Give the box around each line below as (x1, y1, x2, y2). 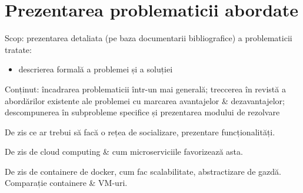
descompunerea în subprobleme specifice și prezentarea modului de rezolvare (5, 106, 280, 118)
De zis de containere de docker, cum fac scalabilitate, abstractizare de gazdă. (5, 165, 281, 177)
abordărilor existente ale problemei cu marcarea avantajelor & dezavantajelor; (5, 94, 285, 107)
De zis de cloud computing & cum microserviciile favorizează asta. (5, 145, 243, 158)
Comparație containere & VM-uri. (5, 177, 128, 189)
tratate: (5, 43, 32, 55)
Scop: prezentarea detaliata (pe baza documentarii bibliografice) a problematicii (5, 32, 292, 44)
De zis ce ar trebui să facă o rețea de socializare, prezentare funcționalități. (5, 125, 275, 138)
